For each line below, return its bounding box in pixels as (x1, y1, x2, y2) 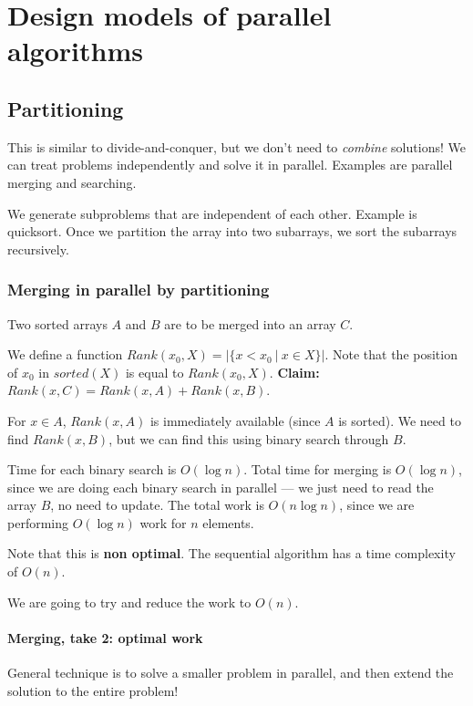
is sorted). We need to (338, 410, 461, 430)
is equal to (125, 362, 184, 381)
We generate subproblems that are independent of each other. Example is (7, 203, 417, 223)
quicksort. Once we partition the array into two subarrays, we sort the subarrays (7, 222, 458, 241)
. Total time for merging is (243, 460, 392, 479)
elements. (202, 513, 254, 532)
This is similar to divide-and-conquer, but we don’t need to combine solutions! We (7, 137, 466, 156)
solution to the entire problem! (7, 680, 179, 700)
